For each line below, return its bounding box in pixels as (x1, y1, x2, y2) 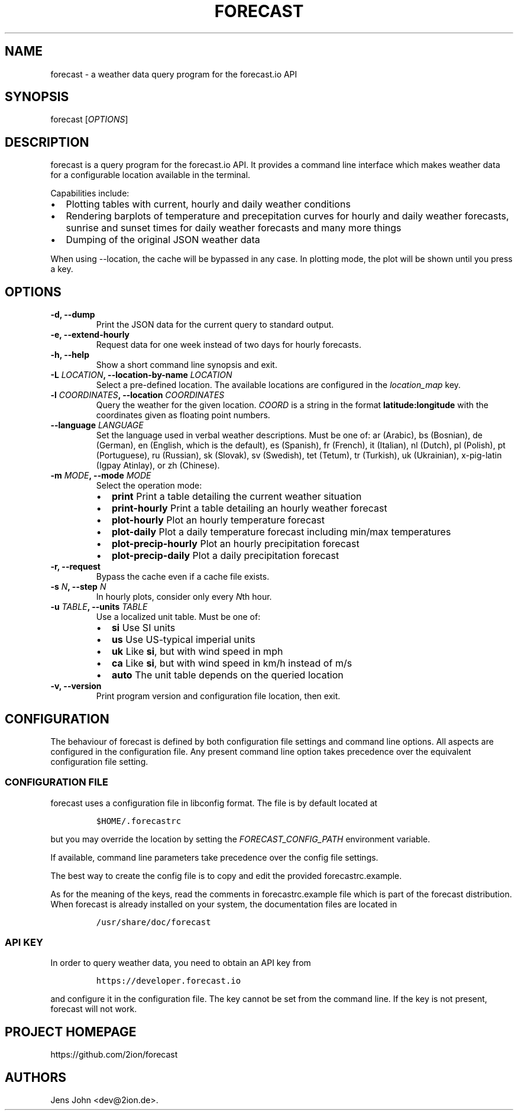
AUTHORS (5, 1069, 67, 1085)
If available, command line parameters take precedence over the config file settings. (50, 852, 378, 862)
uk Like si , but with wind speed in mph (111, 645, 283, 658)
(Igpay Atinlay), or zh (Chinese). (96, 460, 220, 471)
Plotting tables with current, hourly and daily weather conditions (66, 198, 351, 211)
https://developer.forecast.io (96, 976, 241, 986)
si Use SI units (111, 622, 176, 634)
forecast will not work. (50, 1004, 137, 1014)
